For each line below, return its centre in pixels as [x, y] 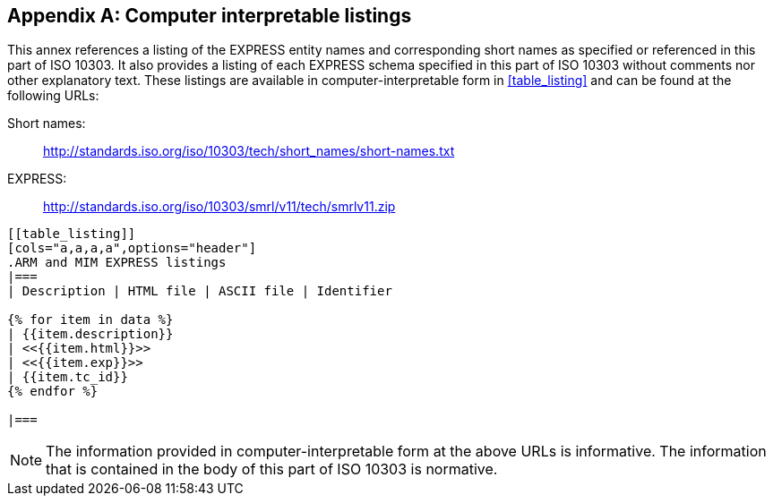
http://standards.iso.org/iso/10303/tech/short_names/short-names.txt [249, 151]
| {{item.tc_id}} [68, 377]
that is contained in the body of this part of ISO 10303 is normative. [272, 469]
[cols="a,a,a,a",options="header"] [132, 248]
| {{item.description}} [90, 334]
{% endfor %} [53, 392]
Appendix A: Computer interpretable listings [210, 16]
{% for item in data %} [90, 320]
